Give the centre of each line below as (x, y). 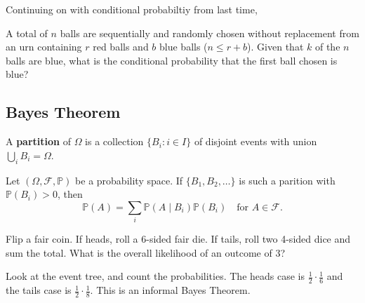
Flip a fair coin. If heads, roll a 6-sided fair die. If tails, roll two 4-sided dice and (178, 239)
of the (327, 47)
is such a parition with (287, 180)
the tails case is (39, 290)
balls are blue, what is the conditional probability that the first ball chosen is (172, 60)
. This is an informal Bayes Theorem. (170, 290)
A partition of (38, 141)
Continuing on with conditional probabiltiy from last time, (132, 9)
